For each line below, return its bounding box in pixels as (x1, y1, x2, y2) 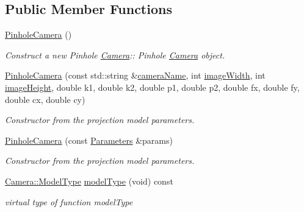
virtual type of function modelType (5, 195, 133, 208)
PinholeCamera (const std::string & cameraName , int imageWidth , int (5, 69, 266, 82)
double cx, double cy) (5, 93, 85, 105)
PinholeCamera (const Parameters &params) (5, 133, 173, 146)
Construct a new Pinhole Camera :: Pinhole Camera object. (5, 48, 225, 61)
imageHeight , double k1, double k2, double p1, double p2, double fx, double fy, (5, 80, 300, 93)
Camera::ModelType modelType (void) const (5, 174, 173, 187)
